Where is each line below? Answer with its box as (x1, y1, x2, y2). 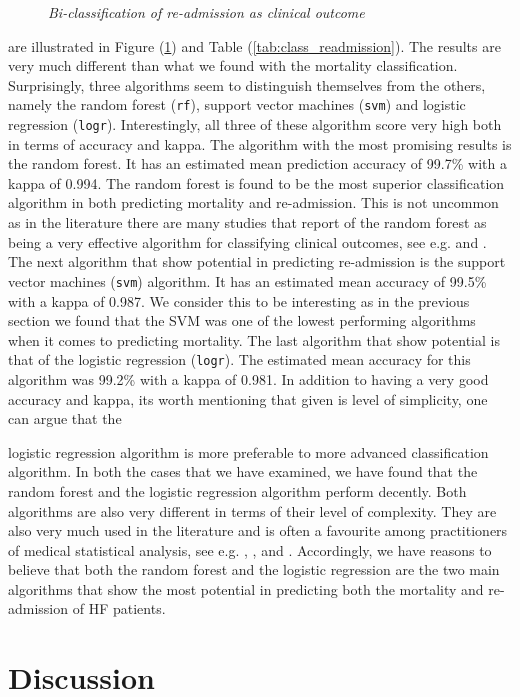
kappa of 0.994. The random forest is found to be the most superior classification (8, 172, 505, 193)
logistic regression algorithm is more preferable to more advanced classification (8, 441, 489, 462)
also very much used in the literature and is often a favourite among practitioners (8, 520, 508, 541)
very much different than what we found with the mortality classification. (8, 55, 458, 76)
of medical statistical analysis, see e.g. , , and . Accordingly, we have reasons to (8, 539, 492, 560)
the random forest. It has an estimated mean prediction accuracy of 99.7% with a (8, 153, 507, 174)
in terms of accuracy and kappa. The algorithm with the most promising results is (8, 133, 512, 154)
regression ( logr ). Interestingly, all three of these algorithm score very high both (8, 114, 502, 135)
